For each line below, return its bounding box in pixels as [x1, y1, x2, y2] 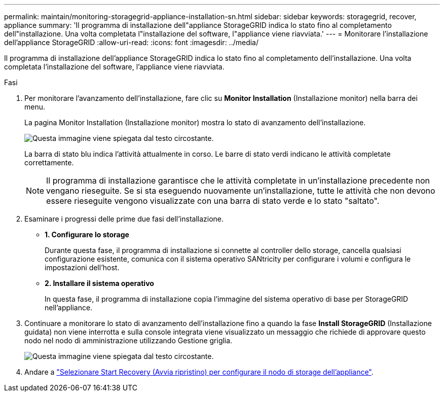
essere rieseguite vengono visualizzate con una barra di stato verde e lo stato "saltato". [46, 196, 380, 206]
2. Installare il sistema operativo [45, 279, 154, 287]
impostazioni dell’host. [45, 263, 120, 272]
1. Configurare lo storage [45, 230, 129, 239]
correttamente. [24, 158, 74, 167]
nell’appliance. [45, 303, 93, 312]
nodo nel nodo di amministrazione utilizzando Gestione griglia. [24, 336, 233, 345]
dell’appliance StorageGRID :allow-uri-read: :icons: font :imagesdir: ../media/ [4, 38, 259, 47]
